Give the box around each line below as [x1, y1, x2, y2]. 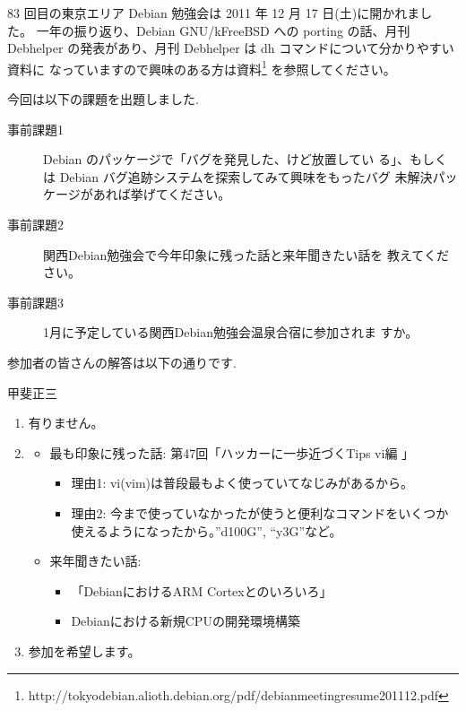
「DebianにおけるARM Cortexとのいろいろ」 [71, 581, 332, 600]
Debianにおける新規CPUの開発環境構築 [71, 611, 300, 630]
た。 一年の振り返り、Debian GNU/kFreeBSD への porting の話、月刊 [7, 21, 410, 39]
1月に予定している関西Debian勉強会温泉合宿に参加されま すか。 [43, 323, 419, 342]
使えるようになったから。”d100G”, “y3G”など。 [71, 521, 342, 540]
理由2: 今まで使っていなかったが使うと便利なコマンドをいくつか [71, 503, 449, 522]
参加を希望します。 [28, 641, 141, 660]
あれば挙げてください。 [92, 185, 231, 204]
